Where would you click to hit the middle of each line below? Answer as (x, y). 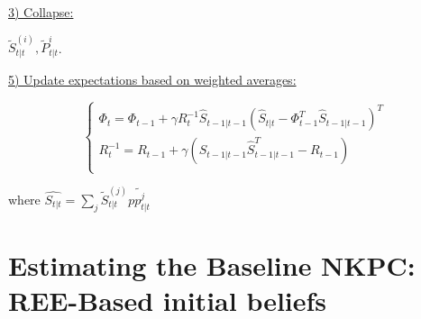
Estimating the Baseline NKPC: (212, 265)
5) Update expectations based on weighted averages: (152, 79)
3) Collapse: (41, 12)
